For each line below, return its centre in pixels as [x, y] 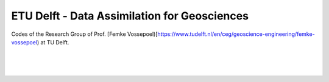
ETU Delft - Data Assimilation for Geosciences [130, 16]
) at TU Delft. [53, 42]
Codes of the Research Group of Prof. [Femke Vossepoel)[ [84, 34]
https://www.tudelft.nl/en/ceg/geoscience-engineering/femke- [236, 34]
